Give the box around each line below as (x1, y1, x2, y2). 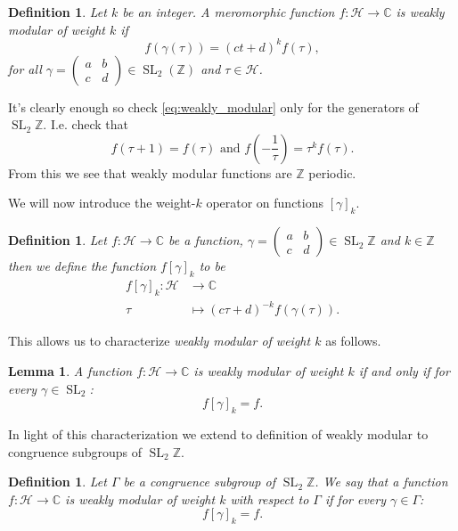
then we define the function (8, 257, 156, 275)
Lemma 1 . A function (8, 362, 133, 380)
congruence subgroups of (8, 442, 142, 461)
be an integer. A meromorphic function (122, 3, 335, 20)
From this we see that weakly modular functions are (8, 163, 292, 182)
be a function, (168, 231, 243, 249)
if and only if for (358, 362, 450, 380)
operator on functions (206, 193, 324, 212)
